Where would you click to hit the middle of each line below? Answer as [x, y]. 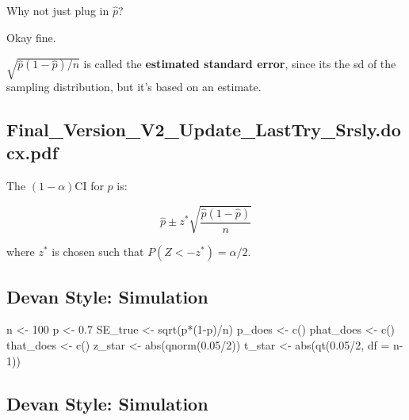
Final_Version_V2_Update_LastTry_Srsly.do [204, 129]
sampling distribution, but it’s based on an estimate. [134, 86]
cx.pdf [32, 153]
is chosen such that [98, 252]
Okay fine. [31, 37]
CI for [89, 186]
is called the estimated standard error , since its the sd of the [240, 64]
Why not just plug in [58, 10]
